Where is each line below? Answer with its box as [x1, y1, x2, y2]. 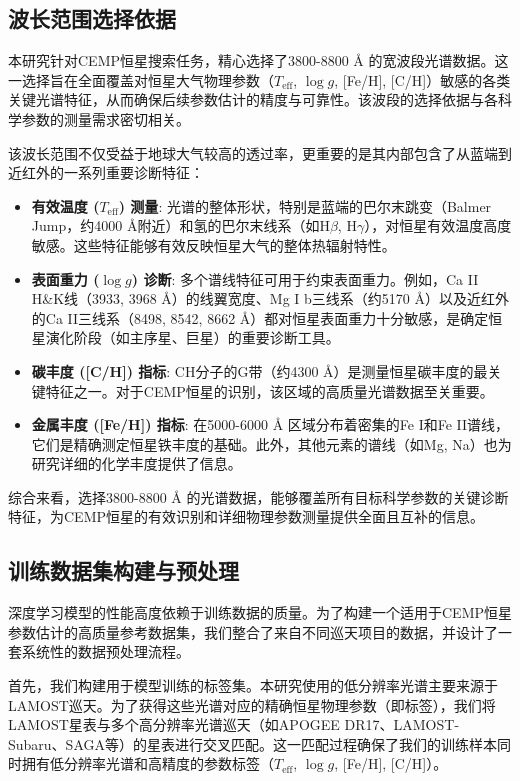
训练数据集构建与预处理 [8, 555, 239, 586]
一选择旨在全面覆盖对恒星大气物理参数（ [8, 69, 274, 90]
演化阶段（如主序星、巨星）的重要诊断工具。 [45, 327, 340, 348]
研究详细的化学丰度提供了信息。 [31, 453, 242, 474]
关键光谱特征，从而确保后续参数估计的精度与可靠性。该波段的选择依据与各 [8, 89, 498, 110]
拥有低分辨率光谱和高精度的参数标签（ [21, 753, 274, 774]
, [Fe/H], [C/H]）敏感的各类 [334, 69, 511, 90]
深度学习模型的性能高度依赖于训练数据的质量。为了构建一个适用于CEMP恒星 [8, 602, 513, 623]
